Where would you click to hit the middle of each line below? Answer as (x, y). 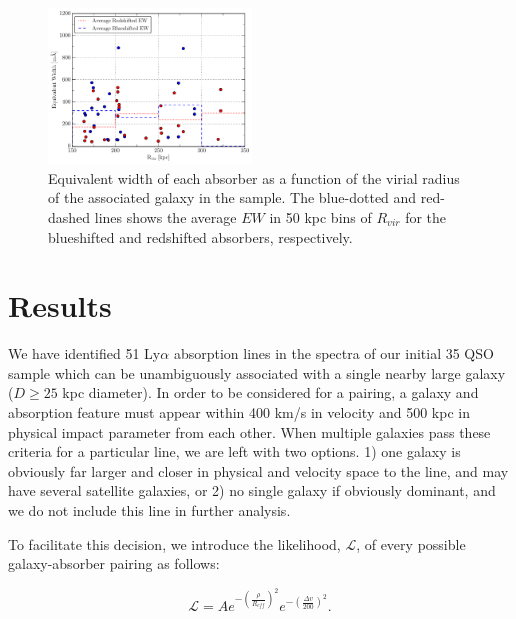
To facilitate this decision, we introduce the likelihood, (174, 543)
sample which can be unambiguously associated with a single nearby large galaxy (257, 372)
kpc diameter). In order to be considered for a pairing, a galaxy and (270, 392)
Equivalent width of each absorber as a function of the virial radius (254, 177)
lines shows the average (165, 216)
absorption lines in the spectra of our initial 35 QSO (333, 353)
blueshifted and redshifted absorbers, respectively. (200, 236)
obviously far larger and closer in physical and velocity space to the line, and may (258, 470)
